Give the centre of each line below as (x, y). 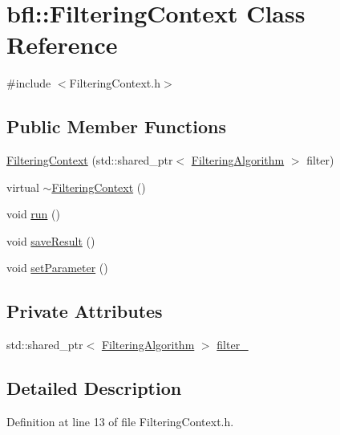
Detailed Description (94, 388)
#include (29, 83)
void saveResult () (51, 240)
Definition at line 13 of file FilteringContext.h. (120, 422)
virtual (23, 187)
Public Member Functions (116, 126)
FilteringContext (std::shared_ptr (90, 160)
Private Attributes (85, 311)
